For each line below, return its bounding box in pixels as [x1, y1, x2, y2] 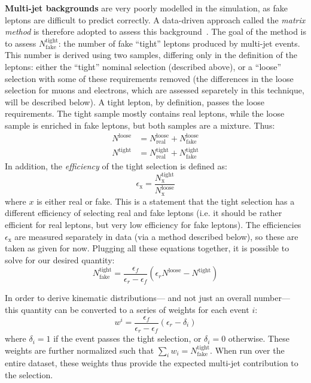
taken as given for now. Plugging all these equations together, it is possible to [5, 242, 289, 254]
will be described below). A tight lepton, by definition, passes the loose [5, 95, 265, 108]
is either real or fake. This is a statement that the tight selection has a [36, 194, 295, 207]
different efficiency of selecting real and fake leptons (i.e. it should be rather [5, 206, 282, 219]
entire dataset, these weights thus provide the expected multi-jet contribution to [5, 357, 298, 369]
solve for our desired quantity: [5, 253, 115, 266]
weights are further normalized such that [5, 344, 154, 356]
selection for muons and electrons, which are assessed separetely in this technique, [5, 84, 304, 96]
